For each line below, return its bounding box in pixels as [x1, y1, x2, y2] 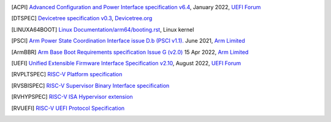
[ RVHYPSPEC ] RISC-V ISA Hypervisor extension [11, 93, 133, 101]
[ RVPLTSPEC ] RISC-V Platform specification [11, 71, 123, 78]
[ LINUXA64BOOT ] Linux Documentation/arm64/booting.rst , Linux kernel [11, 26, 194, 33]
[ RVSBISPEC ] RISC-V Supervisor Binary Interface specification [11, 82, 170, 89]
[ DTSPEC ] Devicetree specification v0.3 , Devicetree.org [11, 15, 153, 22]
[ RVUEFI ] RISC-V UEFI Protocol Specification [11, 104, 125, 112]
